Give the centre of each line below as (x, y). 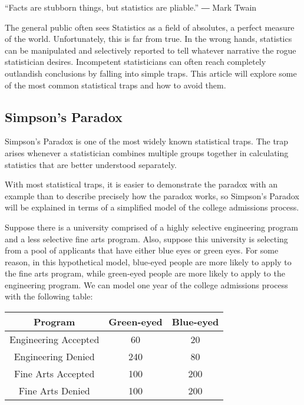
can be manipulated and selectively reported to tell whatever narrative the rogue (151, 50)
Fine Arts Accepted (54, 374)
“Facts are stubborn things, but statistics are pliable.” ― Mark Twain (131, 7)
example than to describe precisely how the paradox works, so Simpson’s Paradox (152, 195)
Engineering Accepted (54, 340)
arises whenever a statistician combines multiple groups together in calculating (147, 152)
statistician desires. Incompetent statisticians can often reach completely (136, 62)
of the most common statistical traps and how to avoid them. (115, 85)
